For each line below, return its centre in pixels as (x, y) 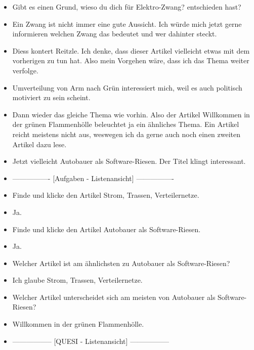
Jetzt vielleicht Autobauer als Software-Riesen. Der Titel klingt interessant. (129, 161)
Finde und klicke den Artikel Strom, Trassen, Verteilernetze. (106, 195)
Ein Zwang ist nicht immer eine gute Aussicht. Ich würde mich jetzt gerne (127, 24)
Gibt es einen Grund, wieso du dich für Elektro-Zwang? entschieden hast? (127, 7)
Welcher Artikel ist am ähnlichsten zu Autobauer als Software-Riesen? (121, 263)
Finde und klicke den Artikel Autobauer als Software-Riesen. (107, 229)
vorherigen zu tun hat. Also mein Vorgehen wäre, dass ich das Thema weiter (131, 60)
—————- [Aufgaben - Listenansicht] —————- (93, 178)
